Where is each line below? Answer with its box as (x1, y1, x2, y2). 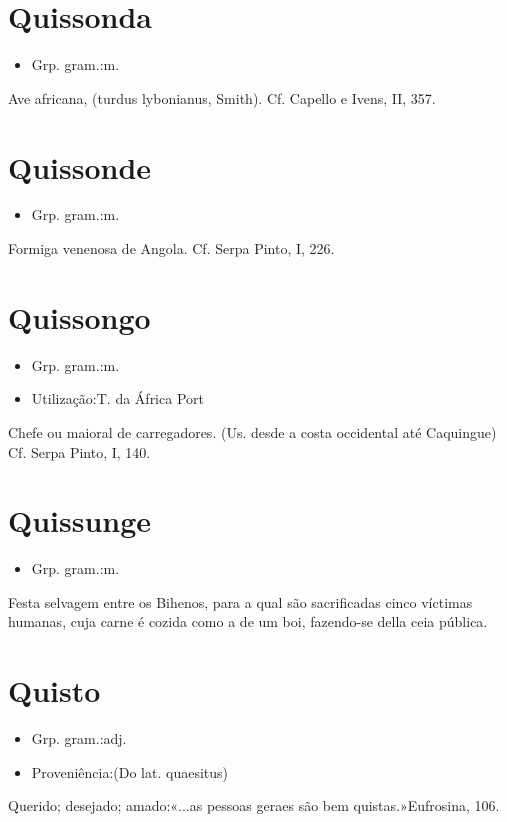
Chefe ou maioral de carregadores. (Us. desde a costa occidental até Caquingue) (8, 421, 497, 442)
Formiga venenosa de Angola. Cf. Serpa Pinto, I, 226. (8, 238, 335, 259)
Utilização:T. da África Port (31, 388, 204, 409)
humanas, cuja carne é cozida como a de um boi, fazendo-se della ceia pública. (8, 611, 488, 632)
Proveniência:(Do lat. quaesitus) (31, 761, 229, 782)
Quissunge (8, 500, 152, 541)
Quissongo (8, 296, 151, 337)
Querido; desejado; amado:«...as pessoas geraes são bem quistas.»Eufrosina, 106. (8, 795, 500, 816)
